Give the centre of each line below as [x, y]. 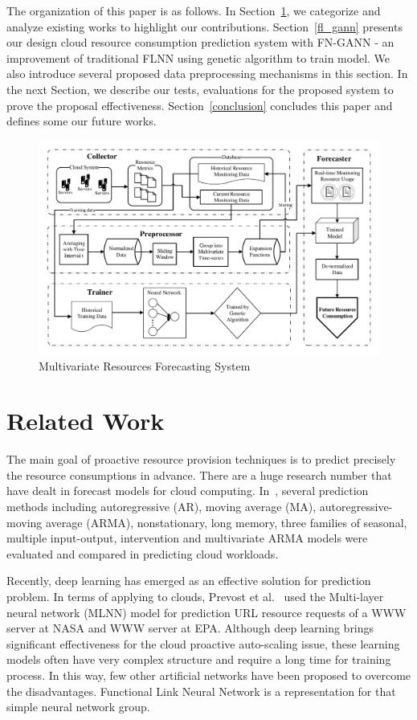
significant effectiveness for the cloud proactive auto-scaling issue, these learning [203, 643]
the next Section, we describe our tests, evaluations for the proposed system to [200, 89]
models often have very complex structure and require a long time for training [199, 659]
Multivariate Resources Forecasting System [145, 365]
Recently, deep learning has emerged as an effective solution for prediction [189, 581]
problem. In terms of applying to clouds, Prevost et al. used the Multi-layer [195, 597]
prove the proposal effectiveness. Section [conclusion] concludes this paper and [200, 105]
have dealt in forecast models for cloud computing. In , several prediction [188, 491]
